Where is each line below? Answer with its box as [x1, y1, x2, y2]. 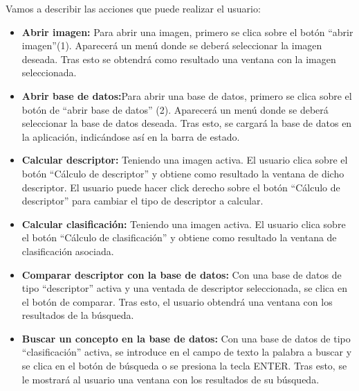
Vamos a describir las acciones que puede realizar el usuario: [6, 1, 261, 15]
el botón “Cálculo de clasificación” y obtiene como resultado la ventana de [21, 230, 337, 245]
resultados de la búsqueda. [21, 308, 134, 322]
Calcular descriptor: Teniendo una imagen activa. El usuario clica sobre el [21, 153, 348, 167]
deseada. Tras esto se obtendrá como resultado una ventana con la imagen [21, 51, 336, 66]
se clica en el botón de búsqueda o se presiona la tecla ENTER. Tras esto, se [21, 358, 347, 373]
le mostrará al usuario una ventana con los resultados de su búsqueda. [21, 372, 320, 386]
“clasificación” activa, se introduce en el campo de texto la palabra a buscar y [21, 345, 352, 359]
